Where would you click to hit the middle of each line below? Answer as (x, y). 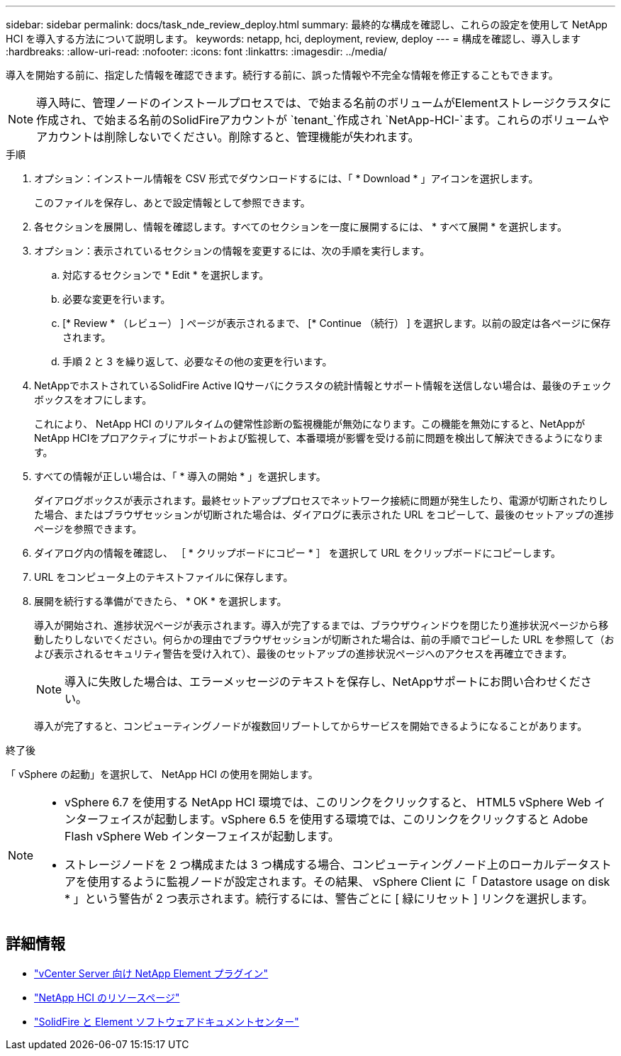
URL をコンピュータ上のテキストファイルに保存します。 (164, 577)
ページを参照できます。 (88, 529)
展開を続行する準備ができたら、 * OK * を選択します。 (161, 601)
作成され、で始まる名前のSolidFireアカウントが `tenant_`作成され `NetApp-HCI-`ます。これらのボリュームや (323, 120)
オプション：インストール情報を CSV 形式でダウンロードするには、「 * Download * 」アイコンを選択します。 (286, 178)
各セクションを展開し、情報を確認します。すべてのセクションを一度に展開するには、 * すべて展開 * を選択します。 (301, 227)
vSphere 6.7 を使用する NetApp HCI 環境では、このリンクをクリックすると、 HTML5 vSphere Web (328, 802)
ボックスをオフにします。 (93, 400)
